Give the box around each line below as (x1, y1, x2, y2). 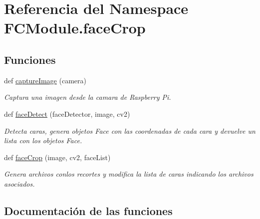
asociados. (4, 178, 35, 189)
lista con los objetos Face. (4, 135, 82, 146)
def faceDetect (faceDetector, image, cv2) (4, 108, 130, 119)
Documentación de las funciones (4, 203, 173, 218)
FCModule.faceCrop (4, 17, 146, 38)
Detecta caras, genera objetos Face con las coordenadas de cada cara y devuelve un (4, 125, 256, 136)
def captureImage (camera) (4, 75, 86, 85)
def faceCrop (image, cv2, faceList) (4, 152, 111, 162)
